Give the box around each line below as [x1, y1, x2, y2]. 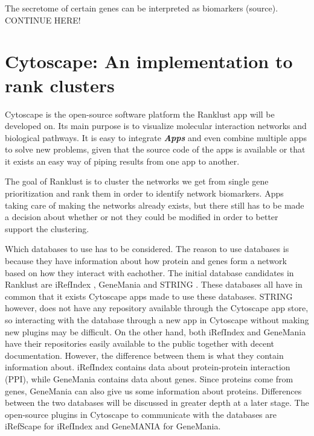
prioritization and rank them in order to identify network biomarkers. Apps [5, 187, 284, 200]
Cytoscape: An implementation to [5, 49, 293, 74]
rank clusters [5, 72, 115, 97]
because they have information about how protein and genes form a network [5, 254, 287, 267]
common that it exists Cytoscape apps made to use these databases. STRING [5, 289, 293, 302]
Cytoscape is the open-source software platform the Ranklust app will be [5, 107, 275, 120]
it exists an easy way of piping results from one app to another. [5, 154, 240, 167]
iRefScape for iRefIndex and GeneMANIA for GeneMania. [5, 420, 221, 432]
